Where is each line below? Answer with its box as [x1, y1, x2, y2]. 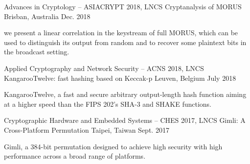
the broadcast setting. [4, 47, 69, 57]
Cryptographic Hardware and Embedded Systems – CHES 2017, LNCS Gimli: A [4, 115, 246, 125]
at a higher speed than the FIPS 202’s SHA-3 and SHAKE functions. [4, 98, 212, 109]
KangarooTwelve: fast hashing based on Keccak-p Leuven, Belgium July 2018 [4, 72, 236, 83]
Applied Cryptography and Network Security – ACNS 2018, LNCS [4, 63, 204, 73]
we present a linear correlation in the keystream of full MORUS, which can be [4, 27, 238, 38]
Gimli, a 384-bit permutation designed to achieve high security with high [4, 141, 223, 151]
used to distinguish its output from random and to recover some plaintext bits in [4, 37, 247, 47]
